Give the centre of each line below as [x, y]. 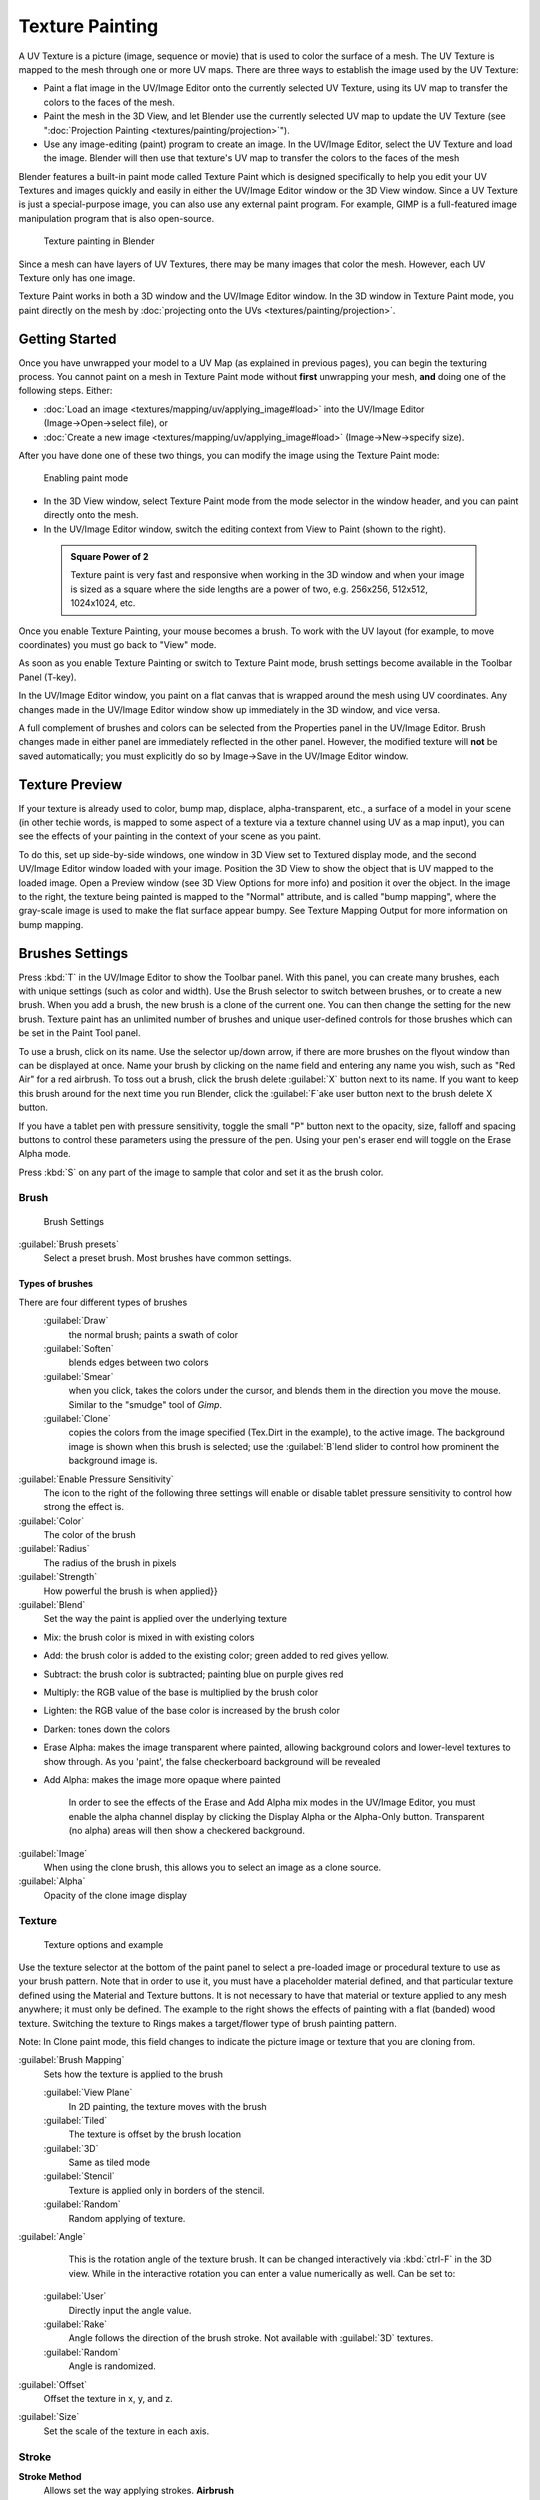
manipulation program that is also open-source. [116, 218]
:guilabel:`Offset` [53, 2384]
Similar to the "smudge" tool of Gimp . [145, 1404]
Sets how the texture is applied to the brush [133, 2074]
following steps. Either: [65, 391]
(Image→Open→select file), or [106, 423]
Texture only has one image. [77, 278]
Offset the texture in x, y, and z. [108, 2398]
